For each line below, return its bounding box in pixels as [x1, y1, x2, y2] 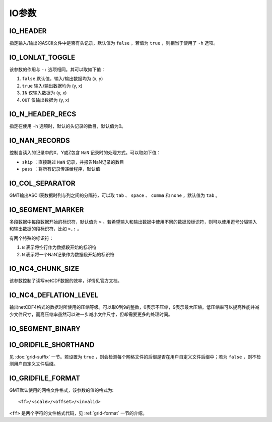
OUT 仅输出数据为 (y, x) [22, 97, 70, 103]
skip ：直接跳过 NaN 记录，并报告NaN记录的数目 [22, 159, 124, 165]
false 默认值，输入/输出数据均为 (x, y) [22, 76, 103, 82]
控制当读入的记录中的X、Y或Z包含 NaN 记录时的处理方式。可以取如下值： [9, 150, 161, 156]
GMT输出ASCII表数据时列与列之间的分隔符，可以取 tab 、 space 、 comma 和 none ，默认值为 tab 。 [9, 192, 220, 198]
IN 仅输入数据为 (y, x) [22, 90, 67, 96]
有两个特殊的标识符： [9, 235, 54, 241]
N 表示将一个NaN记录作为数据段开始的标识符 [22, 251, 115, 257]
